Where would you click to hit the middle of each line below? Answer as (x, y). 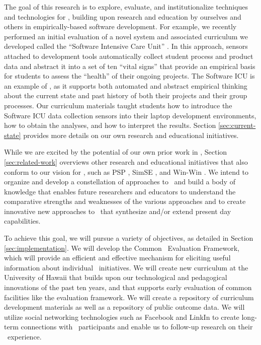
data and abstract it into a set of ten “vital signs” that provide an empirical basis (130, 66)
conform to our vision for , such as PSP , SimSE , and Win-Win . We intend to (126, 171)
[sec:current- (237, 125)
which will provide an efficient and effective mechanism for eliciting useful (117, 258)
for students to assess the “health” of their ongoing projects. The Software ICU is (129, 76)
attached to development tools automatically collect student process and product (129, 56)
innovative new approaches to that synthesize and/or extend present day (118, 211)
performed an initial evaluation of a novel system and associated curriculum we (126, 36)
